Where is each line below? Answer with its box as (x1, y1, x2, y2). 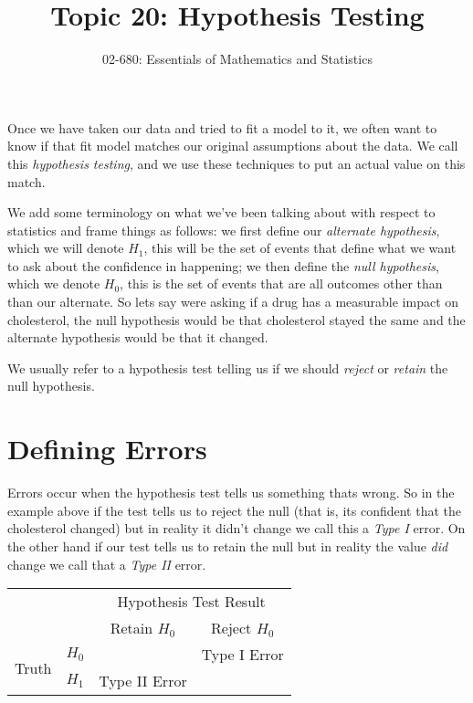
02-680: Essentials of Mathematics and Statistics (102, 49, 373, 68)
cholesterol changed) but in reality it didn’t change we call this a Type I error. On (7, 519, 466, 538)
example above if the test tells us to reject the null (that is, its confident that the (7, 500, 461, 519)
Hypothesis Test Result (117, 591, 266, 613)
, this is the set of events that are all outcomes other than (120, 274, 443, 293)
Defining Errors (7, 430, 207, 467)
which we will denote (7, 238, 124, 257)
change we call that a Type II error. (7, 554, 206, 573)
